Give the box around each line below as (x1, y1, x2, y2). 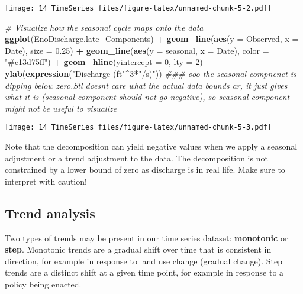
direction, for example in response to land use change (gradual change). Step (5, 254, 283, 267)
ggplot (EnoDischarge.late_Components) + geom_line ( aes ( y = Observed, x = (5, 33, 299, 45)
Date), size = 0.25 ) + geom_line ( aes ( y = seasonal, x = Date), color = (5, 44, 269, 56)
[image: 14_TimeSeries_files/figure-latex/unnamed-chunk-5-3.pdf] (5, 123, 272, 132)
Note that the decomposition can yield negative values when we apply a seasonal (5, 140, 298, 153)
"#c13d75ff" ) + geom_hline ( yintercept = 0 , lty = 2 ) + (5, 56, 213, 68)
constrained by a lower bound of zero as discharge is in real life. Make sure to (5, 163, 285, 176)
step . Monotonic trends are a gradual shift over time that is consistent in (5, 243, 272, 256)
